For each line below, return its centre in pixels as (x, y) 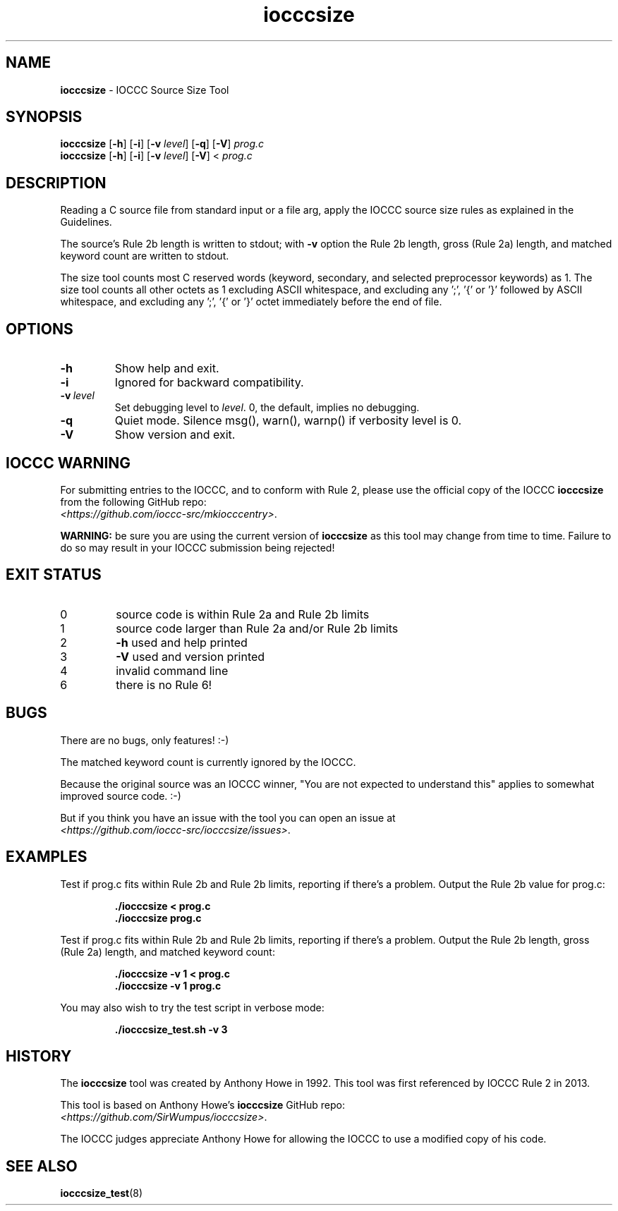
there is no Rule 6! (164, 684)
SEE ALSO (42, 1166)
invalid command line (172, 670)
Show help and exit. (167, 369)
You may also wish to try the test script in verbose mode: (192, 1007)
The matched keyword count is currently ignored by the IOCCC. (208, 762)
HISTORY (39, 1056)
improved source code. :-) (121, 796)
